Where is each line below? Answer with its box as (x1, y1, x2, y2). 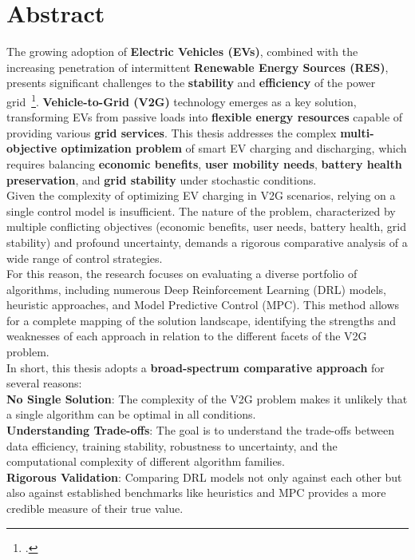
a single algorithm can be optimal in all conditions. (6, 406, 256, 423)
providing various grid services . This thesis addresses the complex (6, 124, 337, 141)
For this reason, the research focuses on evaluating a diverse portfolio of (6, 265, 358, 282)
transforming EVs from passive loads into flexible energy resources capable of (6, 109, 403, 125)
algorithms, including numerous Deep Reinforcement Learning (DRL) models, (6, 280, 387, 297)
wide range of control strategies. (6, 249, 163, 266)
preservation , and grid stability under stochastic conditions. (6, 171, 317, 188)
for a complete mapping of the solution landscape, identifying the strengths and (6, 312, 397, 328)
